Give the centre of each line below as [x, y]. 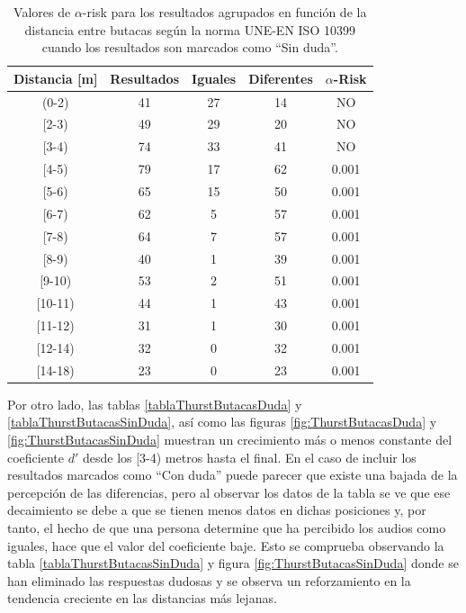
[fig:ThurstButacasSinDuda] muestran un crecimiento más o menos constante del [230, 440]
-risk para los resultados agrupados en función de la [224, 12]
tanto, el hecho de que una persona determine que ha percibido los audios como [227, 527]
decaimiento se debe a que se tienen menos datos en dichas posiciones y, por [217, 510]
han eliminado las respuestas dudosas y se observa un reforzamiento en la [209, 580]
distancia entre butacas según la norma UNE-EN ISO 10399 [190, 29]
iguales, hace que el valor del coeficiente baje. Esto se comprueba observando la [226, 545]
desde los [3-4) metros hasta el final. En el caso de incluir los [249, 457]
